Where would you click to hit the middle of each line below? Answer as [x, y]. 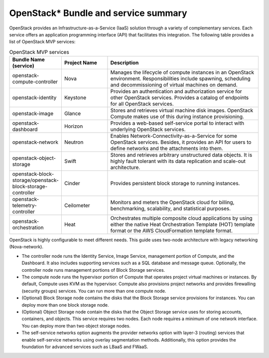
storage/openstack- [36, 180]
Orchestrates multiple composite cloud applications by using [181, 218]
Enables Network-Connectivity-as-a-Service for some [174, 136]
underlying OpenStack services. [148, 130]
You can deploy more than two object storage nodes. [76, 326]
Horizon [73, 126]
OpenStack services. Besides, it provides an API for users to [181, 142]
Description [125, 63]
